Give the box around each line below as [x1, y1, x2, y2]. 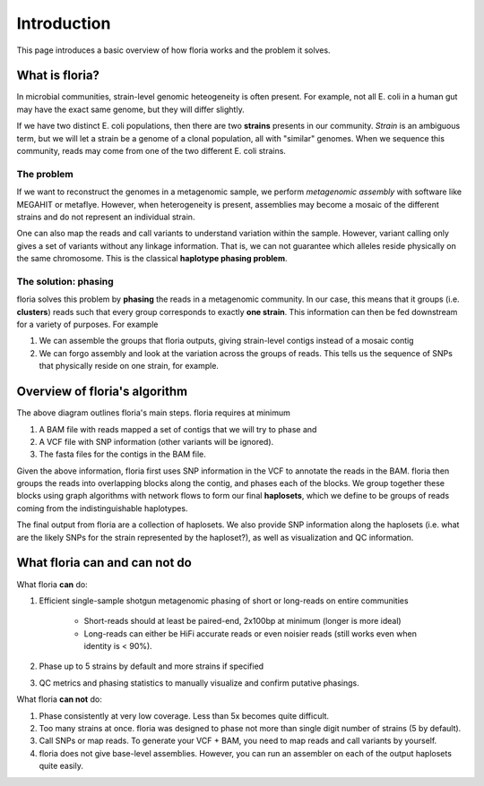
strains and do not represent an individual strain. [16, 211, 195, 222]
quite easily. [39, 761, 84, 772]
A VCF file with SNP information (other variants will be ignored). [39, 436, 274, 447]
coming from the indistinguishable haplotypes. [16, 502, 188, 514]
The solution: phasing [16, 275, 114, 287]
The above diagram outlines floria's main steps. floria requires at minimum [16, 407, 291, 418]
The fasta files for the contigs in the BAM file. [39, 449, 206, 460]
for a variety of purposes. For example [16, 319, 159, 330]
